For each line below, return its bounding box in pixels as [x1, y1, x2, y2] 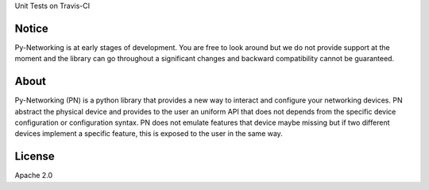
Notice [14, 21, 49, 35]
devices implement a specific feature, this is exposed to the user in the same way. [14, 129, 284, 138]
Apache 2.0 [14, 171, 53, 180]
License [14, 149, 55, 163]
